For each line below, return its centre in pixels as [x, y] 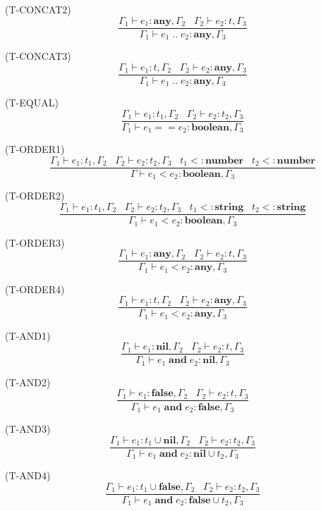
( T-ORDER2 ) [35, 196]
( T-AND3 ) [28, 428]
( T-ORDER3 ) [35, 242]
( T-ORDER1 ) [35, 149]
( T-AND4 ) [28, 475]
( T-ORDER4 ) [35, 289]
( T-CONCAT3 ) [38, 56]
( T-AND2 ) [28, 382]
